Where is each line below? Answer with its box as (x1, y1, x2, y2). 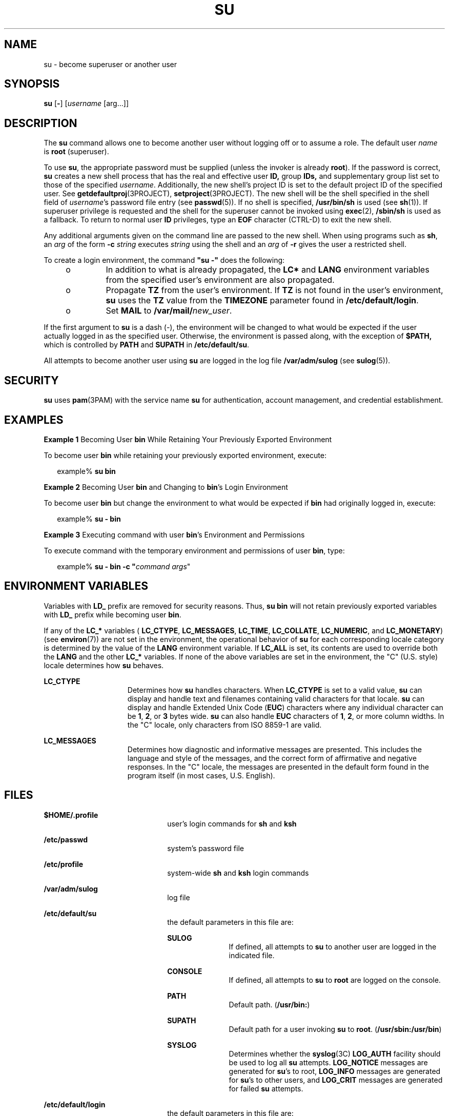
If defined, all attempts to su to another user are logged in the (229, 942, 437, 951)
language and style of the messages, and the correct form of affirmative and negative (127, 753, 417, 762)
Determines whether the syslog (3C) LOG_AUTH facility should (229, 1049, 441, 1058)
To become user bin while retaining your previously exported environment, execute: (44, 450, 326, 460)
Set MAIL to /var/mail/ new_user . (106, 305, 232, 316)
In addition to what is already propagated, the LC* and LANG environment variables (106, 264, 430, 275)
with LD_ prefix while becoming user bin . (44, 610, 181, 619)
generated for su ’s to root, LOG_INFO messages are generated (229, 1066, 441, 1076)
